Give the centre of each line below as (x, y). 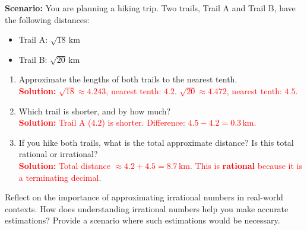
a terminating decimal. (60, 177)
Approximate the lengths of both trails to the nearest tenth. (128, 79)
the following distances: (47, 19)
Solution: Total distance (64, 165)
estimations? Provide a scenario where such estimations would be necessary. (143, 220)
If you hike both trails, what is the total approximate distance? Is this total (156, 142)
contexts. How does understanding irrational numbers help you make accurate (147, 208)
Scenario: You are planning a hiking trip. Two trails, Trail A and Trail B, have (150, 8)
